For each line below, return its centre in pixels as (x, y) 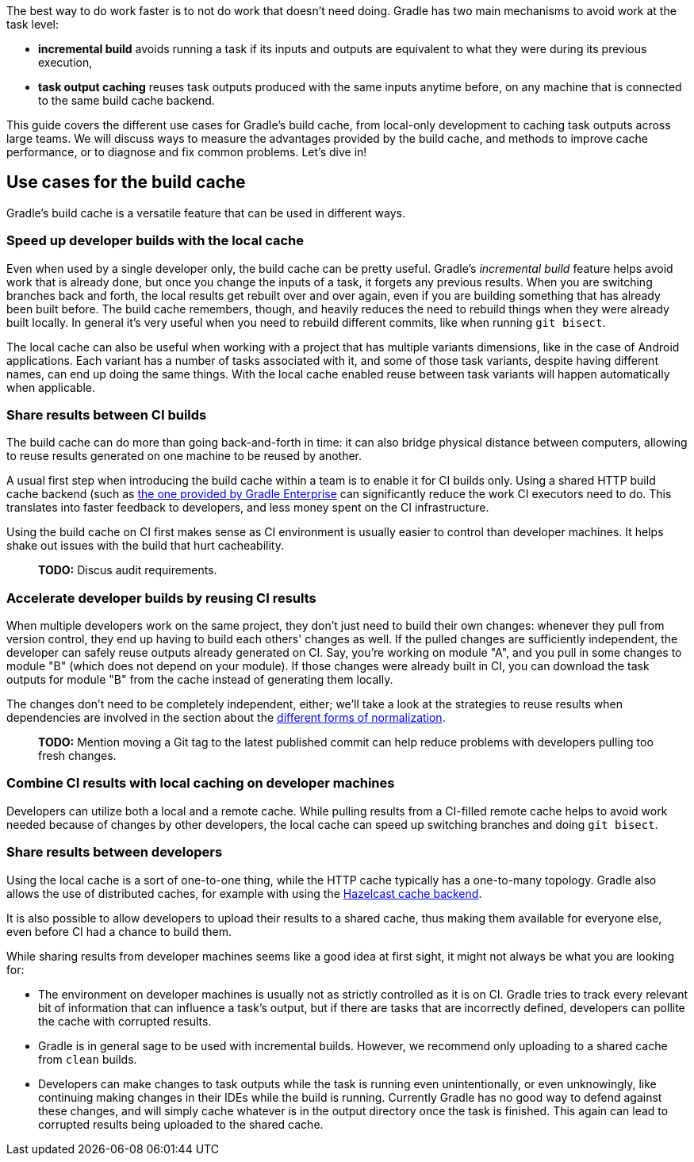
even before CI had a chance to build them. (119, 931)
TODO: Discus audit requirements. (128, 570)
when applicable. (51, 387)
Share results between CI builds (107, 414)
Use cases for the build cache (126, 182)
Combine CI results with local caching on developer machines (201, 783)
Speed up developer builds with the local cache (155, 241)
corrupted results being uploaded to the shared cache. (181, 1124)
